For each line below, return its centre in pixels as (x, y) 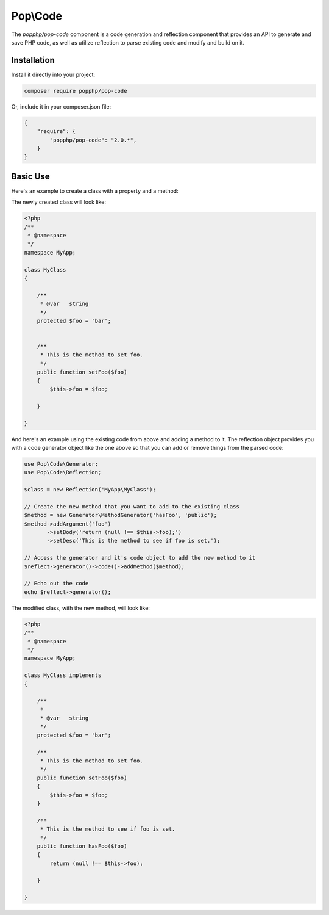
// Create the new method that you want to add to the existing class (132, 506)
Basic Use (30, 176)
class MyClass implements (63, 675)
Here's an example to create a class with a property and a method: (95, 191)
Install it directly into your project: (53, 74)
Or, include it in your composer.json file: (61, 106)
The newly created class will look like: (59, 202)
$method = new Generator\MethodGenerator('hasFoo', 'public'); (121, 515)
